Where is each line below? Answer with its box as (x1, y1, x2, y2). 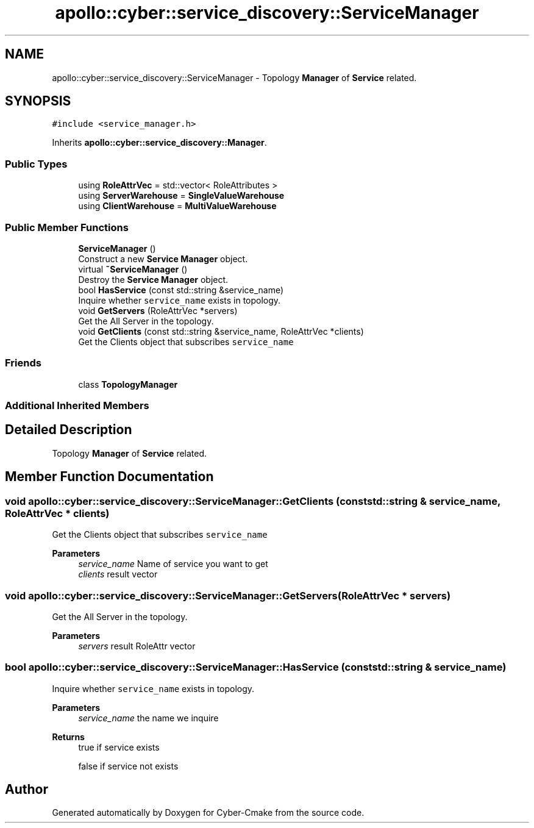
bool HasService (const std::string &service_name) (78, 284, 284, 295)
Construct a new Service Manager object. (78, 253, 248, 264)
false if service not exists (78, 760, 179, 771)
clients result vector (78, 569, 158, 580)
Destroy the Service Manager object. (78, 274, 229, 285)
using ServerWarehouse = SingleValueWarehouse (78, 190, 285, 201)
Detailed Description (5, 422, 132, 438)
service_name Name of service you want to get (78, 559, 268, 569)
